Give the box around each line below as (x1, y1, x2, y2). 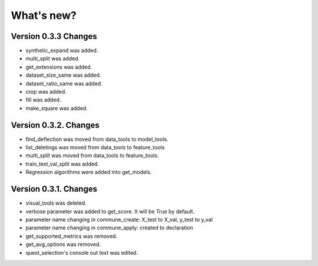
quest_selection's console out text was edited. (25, 249, 138, 256)
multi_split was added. (25, 55, 80, 62)
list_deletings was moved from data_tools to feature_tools (25, 144, 165, 151)
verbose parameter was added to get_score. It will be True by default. (25, 208, 195, 215)
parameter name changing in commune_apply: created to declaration (25, 224, 194, 231)
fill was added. (25, 96, 61, 103)
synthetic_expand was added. (25, 47, 98, 54)
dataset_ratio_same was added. (25, 80, 102, 87)
